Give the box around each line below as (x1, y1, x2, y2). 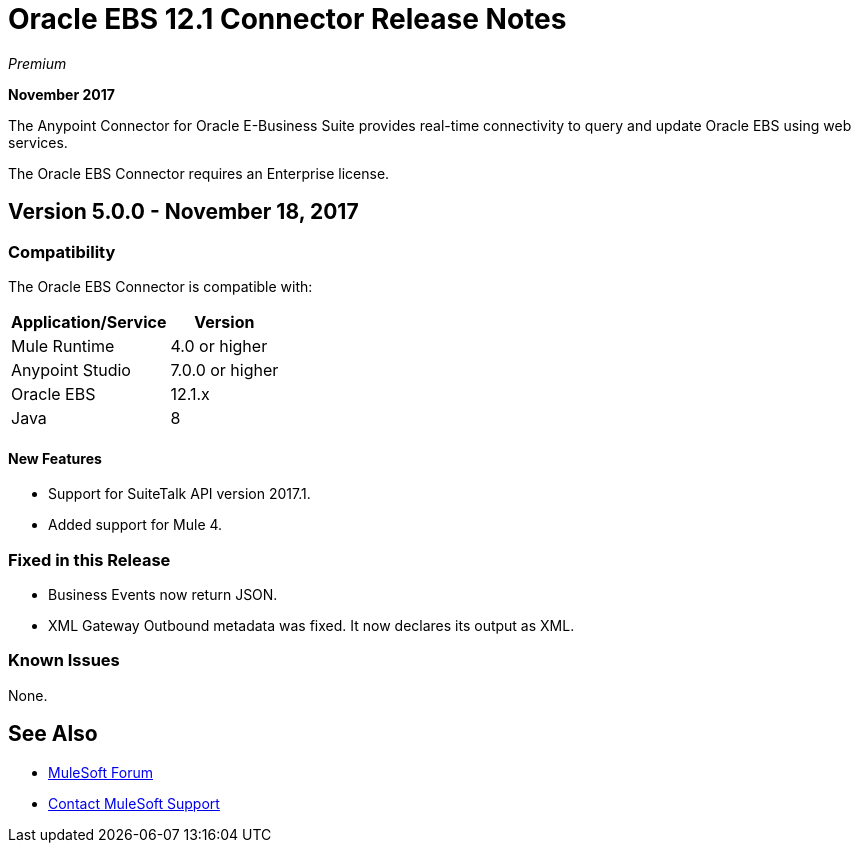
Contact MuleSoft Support (48, 794, 220, 812)
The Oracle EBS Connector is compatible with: (8, 277, 313, 295)
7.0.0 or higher (170, 359, 279, 380)
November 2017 (8, 85, 115, 103)
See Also (8, 721, 98, 747)
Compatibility (8, 241, 116, 262)
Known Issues (8, 650, 120, 671)
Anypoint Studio (11, 359, 131, 380)
